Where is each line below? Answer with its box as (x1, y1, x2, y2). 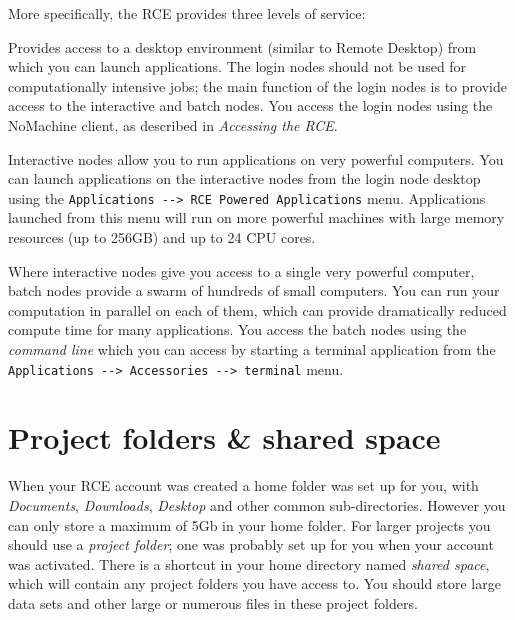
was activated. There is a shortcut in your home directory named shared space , (8, 553, 490, 574)
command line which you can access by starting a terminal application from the (8, 338, 496, 359)
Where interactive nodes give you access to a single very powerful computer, (8, 260, 475, 281)
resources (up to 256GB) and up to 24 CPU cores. (8, 227, 316, 247)
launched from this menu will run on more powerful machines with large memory (8, 207, 505, 228)
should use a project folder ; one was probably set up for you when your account (8, 534, 494, 555)
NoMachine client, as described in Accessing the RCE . (8, 114, 338, 135)
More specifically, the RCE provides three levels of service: (8, 3, 366, 23)
